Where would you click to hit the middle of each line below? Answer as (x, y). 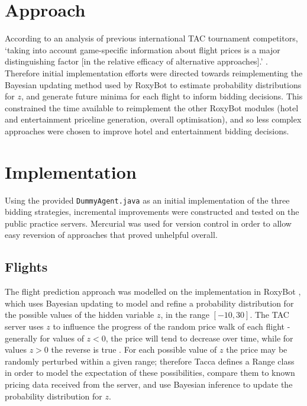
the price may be (257, 349)
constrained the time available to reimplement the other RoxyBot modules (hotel (152, 107)
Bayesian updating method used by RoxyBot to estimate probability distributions (153, 84)
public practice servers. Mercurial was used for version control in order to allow (148, 223)
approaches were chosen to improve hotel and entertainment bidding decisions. (147, 130)
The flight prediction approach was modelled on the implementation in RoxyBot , (153, 291)
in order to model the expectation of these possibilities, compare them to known (150, 373)
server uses (24, 326)
